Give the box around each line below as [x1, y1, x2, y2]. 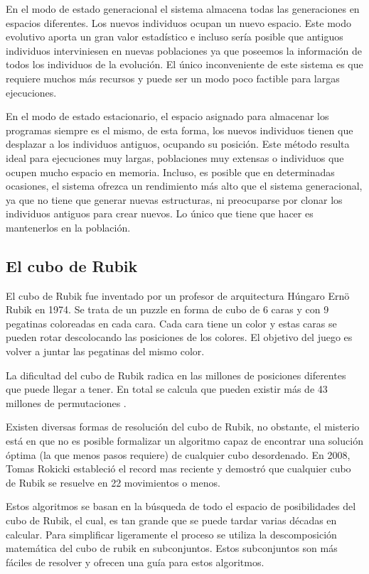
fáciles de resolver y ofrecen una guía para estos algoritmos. [6, 554, 264, 569]
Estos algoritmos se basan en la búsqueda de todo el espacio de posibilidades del [6, 499, 356, 514]
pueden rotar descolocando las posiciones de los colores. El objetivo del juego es [6, 330, 353, 345]
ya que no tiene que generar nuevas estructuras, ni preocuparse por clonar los [6, 192, 343, 207]
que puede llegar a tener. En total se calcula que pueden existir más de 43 [6, 381, 328, 396]
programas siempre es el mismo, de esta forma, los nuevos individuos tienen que [6, 122, 353, 137]
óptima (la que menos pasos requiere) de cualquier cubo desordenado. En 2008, [6, 447, 351, 462]
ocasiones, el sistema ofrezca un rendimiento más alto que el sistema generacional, [6, 178, 363, 193]
